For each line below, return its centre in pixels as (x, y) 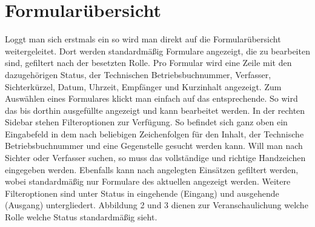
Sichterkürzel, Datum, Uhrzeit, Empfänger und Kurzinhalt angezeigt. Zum (143, 86)
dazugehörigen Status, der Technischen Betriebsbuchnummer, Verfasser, (138, 74)
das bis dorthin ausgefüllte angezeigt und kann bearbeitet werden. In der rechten (155, 110)
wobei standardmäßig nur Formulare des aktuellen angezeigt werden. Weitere (148, 181)
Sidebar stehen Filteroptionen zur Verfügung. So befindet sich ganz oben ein (146, 122)
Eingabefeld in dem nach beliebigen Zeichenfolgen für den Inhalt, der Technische (154, 133)
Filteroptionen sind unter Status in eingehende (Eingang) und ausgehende (142, 193)
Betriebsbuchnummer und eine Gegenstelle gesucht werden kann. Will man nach (154, 146)
